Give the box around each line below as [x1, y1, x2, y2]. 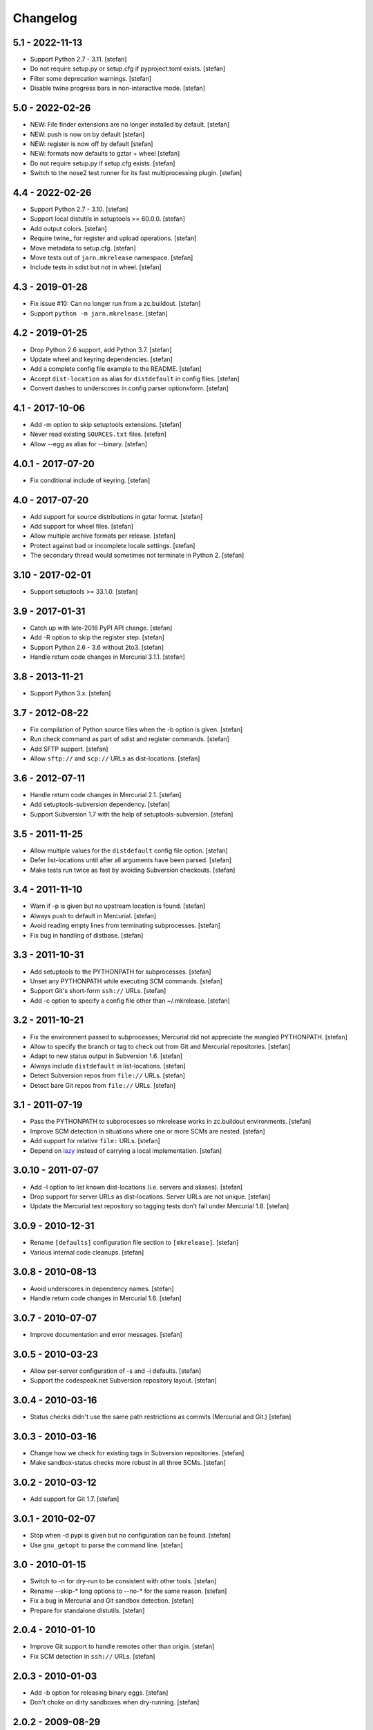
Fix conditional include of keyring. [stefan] [30, 476, 151, 484]
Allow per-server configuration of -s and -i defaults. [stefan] [30, 1367, 202, 1375]
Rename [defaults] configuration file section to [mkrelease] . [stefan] [30, 1239, 239, 1247]
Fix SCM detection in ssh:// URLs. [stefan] [30, 1652, 155, 1660]
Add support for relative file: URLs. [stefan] [30, 1137, 160, 1145]
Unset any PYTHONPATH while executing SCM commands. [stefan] [30, 976, 222, 985]
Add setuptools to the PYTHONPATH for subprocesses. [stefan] [30, 967, 211, 976]
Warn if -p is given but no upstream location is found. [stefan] [30, 902, 206, 910]
